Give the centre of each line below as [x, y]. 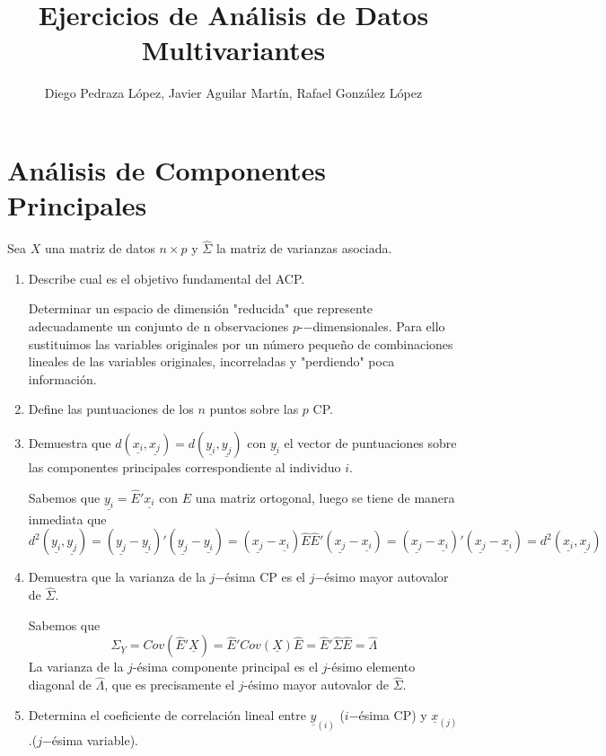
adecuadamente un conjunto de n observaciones [158, 326]
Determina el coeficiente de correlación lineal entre [167, 714]
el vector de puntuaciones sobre [370, 443]
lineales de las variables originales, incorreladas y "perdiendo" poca [211, 361]
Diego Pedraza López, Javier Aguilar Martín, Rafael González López [233, 93]
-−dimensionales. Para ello [372, 326]
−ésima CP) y [388, 714]
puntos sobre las [254, 409]
